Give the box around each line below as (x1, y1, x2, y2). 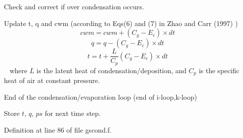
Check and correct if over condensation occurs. (4, 1, 144, 11)
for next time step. (45, 108, 101, 118)
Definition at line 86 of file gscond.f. (4, 124, 112, 135)
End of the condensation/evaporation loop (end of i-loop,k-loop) (4, 91, 197, 102)
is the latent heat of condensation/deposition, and (36, 65, 187, 75)
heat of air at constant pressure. (4, 75, 100, 85)
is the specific (198, 65, 240, 75)
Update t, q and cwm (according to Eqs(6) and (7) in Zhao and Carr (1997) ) (4, 18, 238, 28)
